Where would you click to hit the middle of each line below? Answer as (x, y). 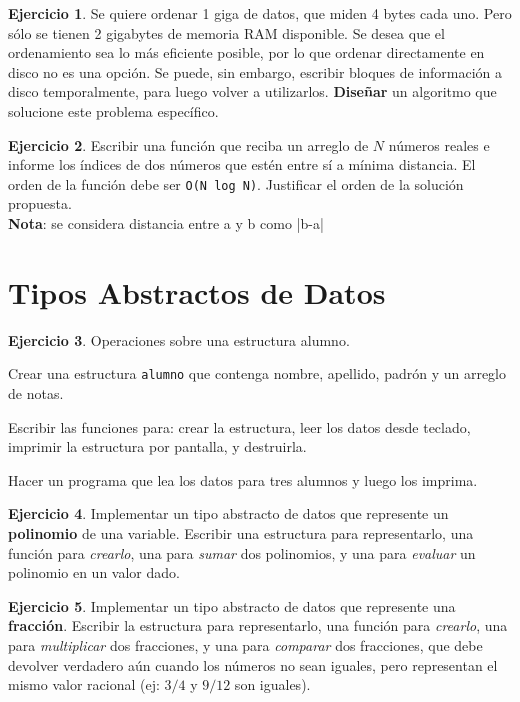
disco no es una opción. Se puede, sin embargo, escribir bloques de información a (255, 71)
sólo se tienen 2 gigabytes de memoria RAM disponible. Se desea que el (226, 32)
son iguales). (272, 684)
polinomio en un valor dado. (94, 572)
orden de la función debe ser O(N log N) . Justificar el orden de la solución (236, 183)
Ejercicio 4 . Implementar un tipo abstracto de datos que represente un (228, 513)
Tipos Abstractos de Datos (197, 291)
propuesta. (40, 203)
